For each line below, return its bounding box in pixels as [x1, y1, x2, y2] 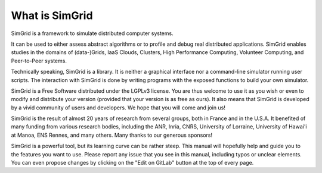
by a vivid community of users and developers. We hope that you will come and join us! [11, 104, 226, 111]
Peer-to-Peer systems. [11, 57, 67, 64]
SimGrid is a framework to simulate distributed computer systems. [11, 30, 174, 37]
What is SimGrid [11, 9, 93, 22]
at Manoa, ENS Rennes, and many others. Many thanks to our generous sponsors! [11, 131, 213, 139]
